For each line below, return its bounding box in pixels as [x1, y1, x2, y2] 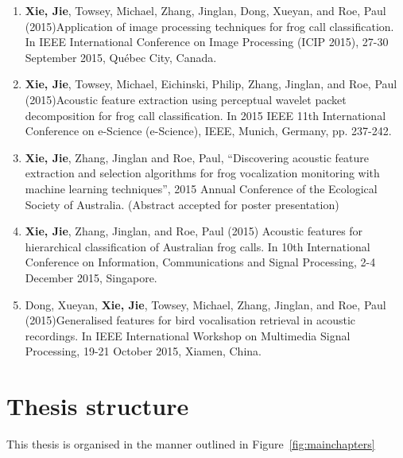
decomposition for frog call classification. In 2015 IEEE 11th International [25, 107, 386, 123]
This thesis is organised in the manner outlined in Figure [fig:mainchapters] [6, 436, 375, 452]
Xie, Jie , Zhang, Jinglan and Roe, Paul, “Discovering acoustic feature [25, 149, 370, 165]
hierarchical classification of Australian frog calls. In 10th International [25, 238, 370, 254]
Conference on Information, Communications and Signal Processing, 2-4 [25, 254, 376, 270]
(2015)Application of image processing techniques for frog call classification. [25, 17, 394, 34]
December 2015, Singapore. [25, 269, 157, 285]
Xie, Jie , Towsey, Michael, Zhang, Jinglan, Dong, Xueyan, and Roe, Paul [25, 2, 386, 18]
